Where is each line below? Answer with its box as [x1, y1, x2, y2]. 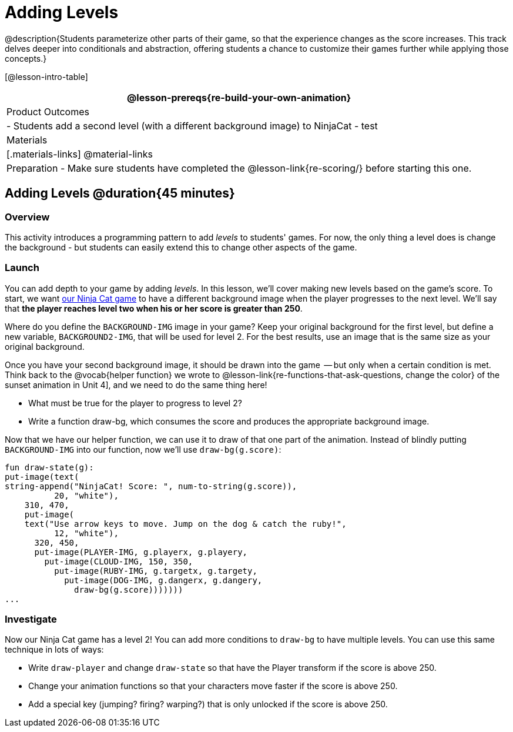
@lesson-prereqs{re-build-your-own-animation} [127, 91, 351, 103]
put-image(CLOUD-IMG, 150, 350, [44, 556, 193, 566]
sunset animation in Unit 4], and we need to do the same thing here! [5, 379, 267, 390]
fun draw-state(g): [5, 462, 94, 472]
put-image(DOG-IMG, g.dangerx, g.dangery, [64, 575, 263, 585]
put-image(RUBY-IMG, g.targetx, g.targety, [54, 566, 257, 576]
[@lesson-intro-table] [5, 71, 88, 82]
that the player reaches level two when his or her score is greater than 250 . [5, 303, 303, 313]
